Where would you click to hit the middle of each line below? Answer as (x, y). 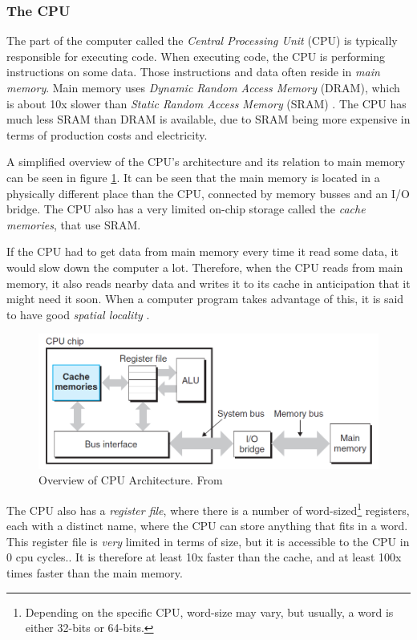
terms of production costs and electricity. (107, 134)
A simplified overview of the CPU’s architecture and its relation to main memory (206, 162)
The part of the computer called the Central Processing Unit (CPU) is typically (202, 41)
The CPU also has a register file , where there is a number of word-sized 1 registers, (208, 508)
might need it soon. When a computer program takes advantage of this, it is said (205, 299)
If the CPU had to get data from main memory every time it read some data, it (202, 251)
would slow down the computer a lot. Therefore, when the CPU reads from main (205, 267)
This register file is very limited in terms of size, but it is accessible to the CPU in (208, 541)
